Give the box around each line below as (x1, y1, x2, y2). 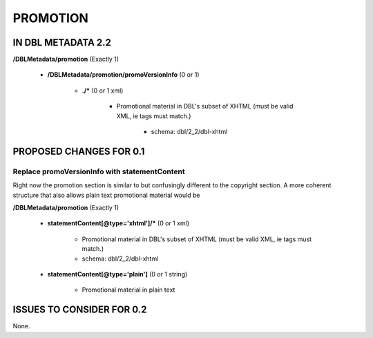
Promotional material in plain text (82, 285, 175, 294)
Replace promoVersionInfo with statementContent (12, 167, 186, 176)
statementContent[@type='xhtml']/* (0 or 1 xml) (47, 219, 190, 227)
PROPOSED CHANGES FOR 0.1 (12, 145, 145, 157)
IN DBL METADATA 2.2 (12, 37, 112, 48)
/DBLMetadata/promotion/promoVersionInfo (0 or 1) (47, 71, 200, 79)
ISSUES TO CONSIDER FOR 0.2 (12, 304, 147, 316)
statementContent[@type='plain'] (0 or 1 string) (47, 270, 188, 278)
